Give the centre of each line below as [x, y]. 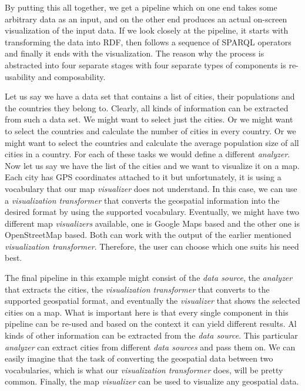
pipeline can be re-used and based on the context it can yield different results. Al [151, 324]
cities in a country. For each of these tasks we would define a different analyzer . [148, 154]
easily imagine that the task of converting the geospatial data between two [139, 358]
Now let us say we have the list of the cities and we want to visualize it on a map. [152, 165]
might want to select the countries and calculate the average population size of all [152, 142]
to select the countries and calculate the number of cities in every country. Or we [150, 130]
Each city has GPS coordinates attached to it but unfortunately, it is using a [143, 177]
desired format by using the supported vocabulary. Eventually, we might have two [152, 212]
